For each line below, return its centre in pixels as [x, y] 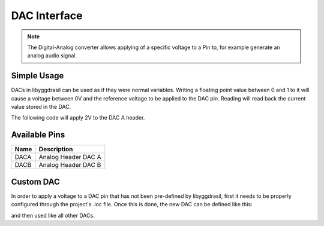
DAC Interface [47, 16]
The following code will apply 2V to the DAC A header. [78, 118]
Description [56, 149]
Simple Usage [37, 76]
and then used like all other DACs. [53, 215]
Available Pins [38, 135]
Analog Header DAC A [70, 157]
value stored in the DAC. [41, 107]
